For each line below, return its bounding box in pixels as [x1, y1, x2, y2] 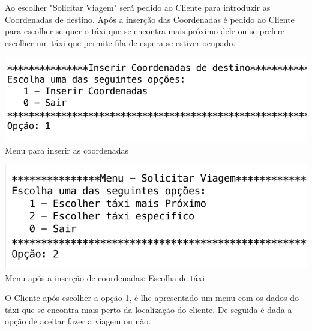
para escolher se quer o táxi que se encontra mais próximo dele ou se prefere [5, 25, 285, 37]
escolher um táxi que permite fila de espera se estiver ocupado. [5, 36, 236, 49]
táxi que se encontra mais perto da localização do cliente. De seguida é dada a [5, 303, 292, 315]
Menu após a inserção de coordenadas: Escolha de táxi [5, 271, 205, 284]
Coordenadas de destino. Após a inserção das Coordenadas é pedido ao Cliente [5, 13, 295, 25]
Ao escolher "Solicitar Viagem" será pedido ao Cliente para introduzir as [5, 1, 271, 13]
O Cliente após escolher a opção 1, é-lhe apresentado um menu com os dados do [5, 291, 299, 304]
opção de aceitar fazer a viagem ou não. [5, 315, 151, 327]
